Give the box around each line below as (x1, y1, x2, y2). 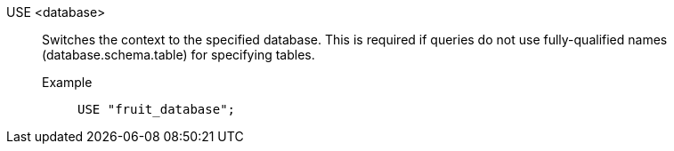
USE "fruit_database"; (77, 102, 236, 116)
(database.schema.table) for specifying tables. (42, 47, 315, 62)
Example (42, 75, 93, 90)
